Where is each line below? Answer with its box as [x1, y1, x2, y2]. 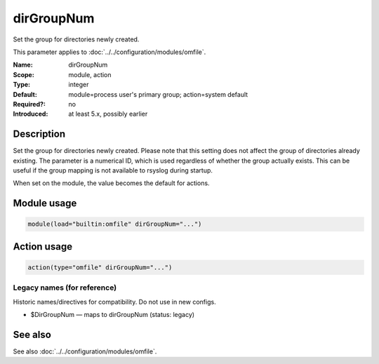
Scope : [13, 70, 34, 79]
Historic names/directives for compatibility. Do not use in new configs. [13, 297, 217, 306]
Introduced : [13, 109, 48, 119]
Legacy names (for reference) [13, 283, 117, 292]
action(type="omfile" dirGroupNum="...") [27, 263, 173, 271]
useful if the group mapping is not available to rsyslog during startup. [13, 166, 213, 175]
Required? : [13, 100, 46, 108]
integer [68, 81, 89, 89]
